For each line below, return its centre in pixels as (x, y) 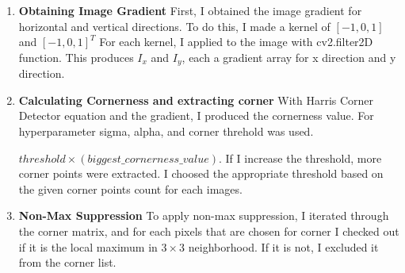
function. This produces (76, 57)
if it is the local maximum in (88, 246)
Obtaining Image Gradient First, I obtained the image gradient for (190, 10)
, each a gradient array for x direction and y (289, 57)
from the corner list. (67, 262)
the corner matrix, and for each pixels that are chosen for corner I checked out (209, 231)
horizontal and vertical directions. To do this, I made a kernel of (174, 26)
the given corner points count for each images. (130, 188)
